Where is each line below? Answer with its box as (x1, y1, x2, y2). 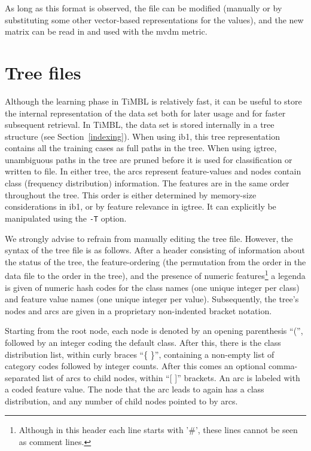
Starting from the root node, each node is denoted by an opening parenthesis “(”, (5, 324, 303, 337)
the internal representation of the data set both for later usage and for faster (5, 106, 286, 119)
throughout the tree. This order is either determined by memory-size (5, 188, 257, 201)
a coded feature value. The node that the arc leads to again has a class (5, 383, 264, 395)
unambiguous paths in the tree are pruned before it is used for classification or (5, 153, 292, 165)
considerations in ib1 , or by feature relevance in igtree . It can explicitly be (5, 200, 276, 213)
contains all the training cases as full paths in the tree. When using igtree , (5, 142, 277, 154)
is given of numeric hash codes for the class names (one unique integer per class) (5, 281, 300, 293)
